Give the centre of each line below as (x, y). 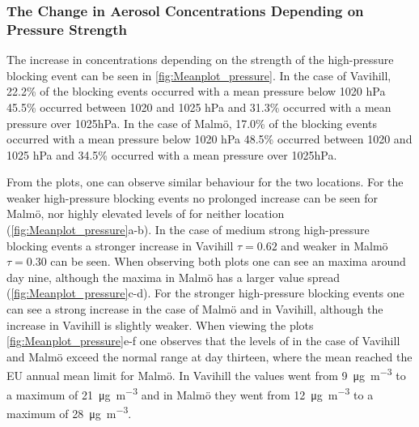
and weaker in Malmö (334, 245)
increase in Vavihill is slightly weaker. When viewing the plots (160, 325)
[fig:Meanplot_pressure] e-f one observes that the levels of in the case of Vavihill (203, 341)
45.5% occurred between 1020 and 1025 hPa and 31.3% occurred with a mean (199, 107)
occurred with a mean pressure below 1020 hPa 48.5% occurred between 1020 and (209, 139)
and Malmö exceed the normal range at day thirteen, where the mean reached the (209, 356)
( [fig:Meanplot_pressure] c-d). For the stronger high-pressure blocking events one (205, 293)
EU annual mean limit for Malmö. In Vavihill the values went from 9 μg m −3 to (206, 374)
